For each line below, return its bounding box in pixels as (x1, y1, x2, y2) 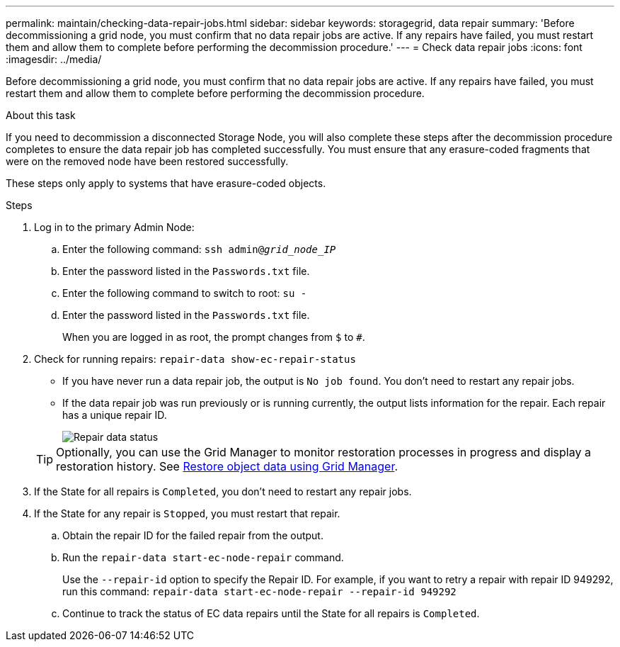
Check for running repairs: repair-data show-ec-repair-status (34, 353, 356, 365)
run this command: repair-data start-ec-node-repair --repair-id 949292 (62, 585, 457, 597)
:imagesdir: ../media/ (6, 53, 102, 65)
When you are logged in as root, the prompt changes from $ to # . (62, 331, 365, 343)
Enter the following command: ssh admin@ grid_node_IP (62, 243, 336, 255)
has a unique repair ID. (62, 409, 167, 421)
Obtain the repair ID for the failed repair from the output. (62, 529, 323, 541)
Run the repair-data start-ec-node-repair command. (62, 551, 344, 563)
